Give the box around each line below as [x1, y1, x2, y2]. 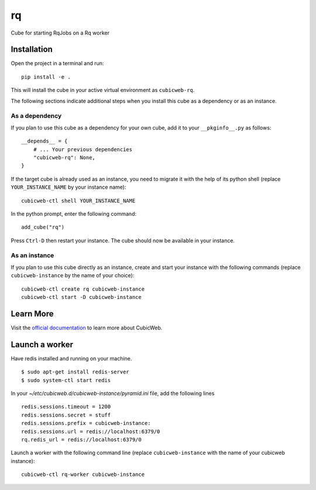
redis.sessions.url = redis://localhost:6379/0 [21, 428, 160, 435]
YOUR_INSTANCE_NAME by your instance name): [11, 183, 126, 190]
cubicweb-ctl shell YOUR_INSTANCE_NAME [21, 197, 136, 204]
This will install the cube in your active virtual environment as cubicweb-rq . [11, 87, 195, 94]
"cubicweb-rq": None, [33, 154, 96, 161]
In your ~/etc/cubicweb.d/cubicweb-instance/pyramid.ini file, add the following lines [11, 390, 215, 397]
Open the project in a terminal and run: [11, 60, 104, 67]
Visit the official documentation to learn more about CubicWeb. [11, 324, 163, 331]
